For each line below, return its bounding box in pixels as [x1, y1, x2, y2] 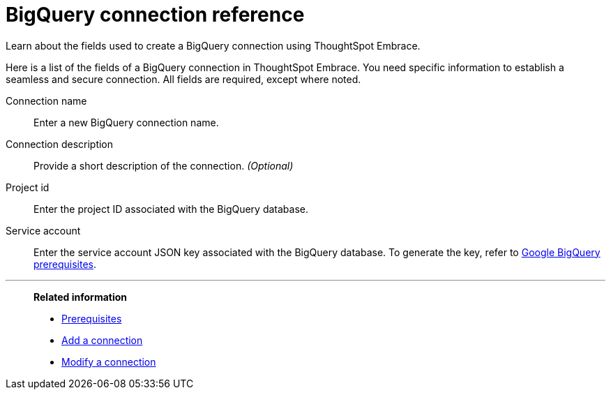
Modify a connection [61, 355, 156, 368]
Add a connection [61, 334, 143, 346]
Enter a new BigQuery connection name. [33, 116, 219, 128]
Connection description [6, 137, 114, 150]
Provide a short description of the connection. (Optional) [33, 159, 294, 172]
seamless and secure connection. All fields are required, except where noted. [6, 73, 361, 85]
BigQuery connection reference [6, 3, 305, 27]
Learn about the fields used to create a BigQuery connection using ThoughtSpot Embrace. [6, 39, 421, 52]
